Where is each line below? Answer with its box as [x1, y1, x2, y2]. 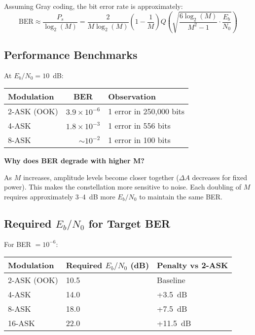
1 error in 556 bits [108, 120, 171, 132]
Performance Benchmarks [4, 47, 138, 62]
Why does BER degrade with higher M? [4, 155, 145, 166]
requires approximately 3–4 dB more [4, 191, 115, 202]
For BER [4, 239, 31, 249]
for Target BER [88, 216, 171, 231]
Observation [108, 91, 156, 102]
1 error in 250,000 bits [108, 105, 185, 117]
